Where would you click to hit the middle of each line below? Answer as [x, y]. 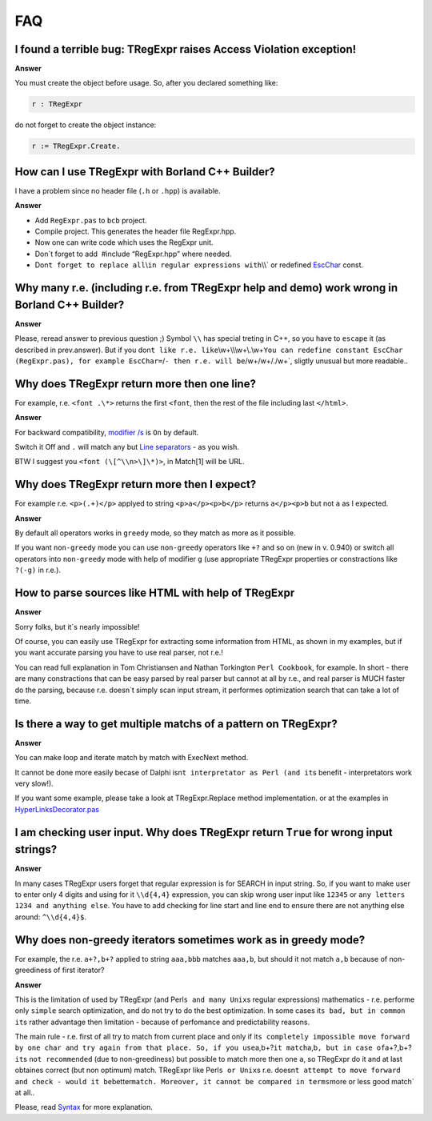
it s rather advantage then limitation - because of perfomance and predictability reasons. [162, 1022]
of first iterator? [79, 970]
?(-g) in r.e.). [38, 570]
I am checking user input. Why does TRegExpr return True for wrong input [204, 832]
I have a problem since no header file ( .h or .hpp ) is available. [118, 190]
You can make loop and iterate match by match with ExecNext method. [132, 758]
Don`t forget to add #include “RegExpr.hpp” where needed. [133, 254]
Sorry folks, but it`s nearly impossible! [77, 627]
